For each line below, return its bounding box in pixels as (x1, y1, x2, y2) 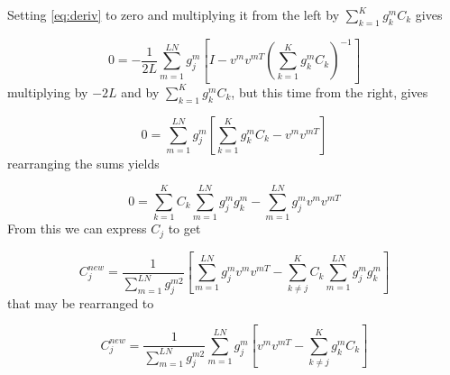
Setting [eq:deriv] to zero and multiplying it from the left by (7, 5, 340, 23)
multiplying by (7, 82, 88, 101)
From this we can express (7, 219, 147, 238)
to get (168, 219, 201, 238)
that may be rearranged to (7, 293, 154, 312)
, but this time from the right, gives (231, 82, 428, 101)
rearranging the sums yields (7, 153, 160, 172)
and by (121, 82, 160, 101)
